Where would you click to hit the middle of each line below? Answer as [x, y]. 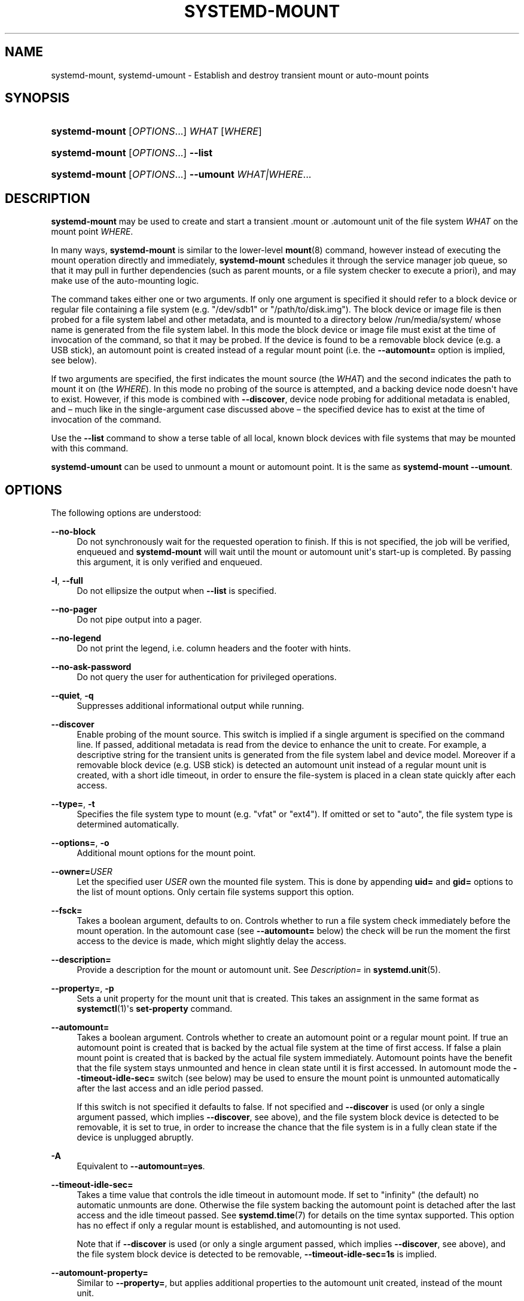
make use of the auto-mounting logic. [125, 281]
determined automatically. [128, 824]
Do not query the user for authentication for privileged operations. [207, 677]
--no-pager [74, 609]
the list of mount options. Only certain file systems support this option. [215, 892]
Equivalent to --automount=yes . [141, 1166]
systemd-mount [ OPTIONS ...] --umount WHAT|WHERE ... [181, 175]
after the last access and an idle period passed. [170, 1088]
